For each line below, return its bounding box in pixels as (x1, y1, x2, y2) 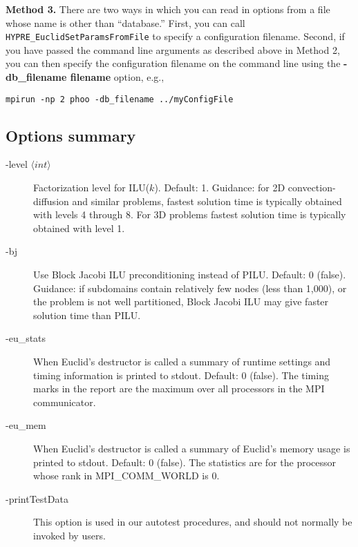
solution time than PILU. (33, 307, 141, 322)
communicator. (33, 394, 96, 409)
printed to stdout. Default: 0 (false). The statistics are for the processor (33, 454, 337, 469)
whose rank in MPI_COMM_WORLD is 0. (33, 468, 220, 483)
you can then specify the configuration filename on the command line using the (6, 56, 341, 70)
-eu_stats (6, 331, 46, 345)
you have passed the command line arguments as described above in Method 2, (6, 42, 340, 57)
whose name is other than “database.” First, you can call (6, 15, 245, 30)
